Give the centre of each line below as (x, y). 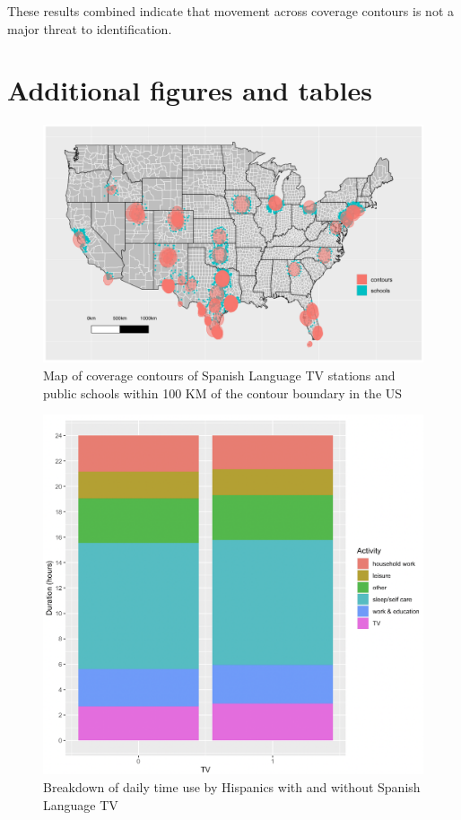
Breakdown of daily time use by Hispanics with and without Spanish (232, 786)
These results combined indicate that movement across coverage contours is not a (230, 11)
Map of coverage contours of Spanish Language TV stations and (219, 375)
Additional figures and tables (190, 90)
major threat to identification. (90, 28)
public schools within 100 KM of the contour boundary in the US (223, 393)
